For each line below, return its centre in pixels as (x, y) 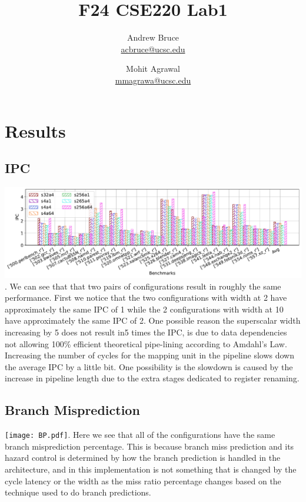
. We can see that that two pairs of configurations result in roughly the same (143, 286)
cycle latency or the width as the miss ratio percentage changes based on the (143, 481)
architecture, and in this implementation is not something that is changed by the (151, 469)
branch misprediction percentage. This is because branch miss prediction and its (149, 446)
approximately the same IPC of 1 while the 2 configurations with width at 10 (144, 309)
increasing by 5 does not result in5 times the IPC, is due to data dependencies (146, 332)
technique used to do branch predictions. (78, 492)
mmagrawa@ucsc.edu (153, 80)
